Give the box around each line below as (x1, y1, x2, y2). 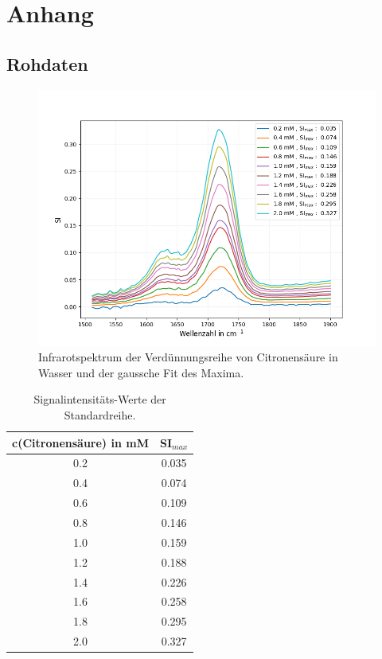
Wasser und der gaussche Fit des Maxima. (38, 364, 244, 380)
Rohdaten (6, 51, 88, 76)
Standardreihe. (64, 407, 136, 423)
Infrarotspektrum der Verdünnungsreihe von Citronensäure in (38, 349, 338, 365)
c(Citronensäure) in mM (12, 434, 149, 450)
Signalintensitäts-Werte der (33, 391, 166, 407)
